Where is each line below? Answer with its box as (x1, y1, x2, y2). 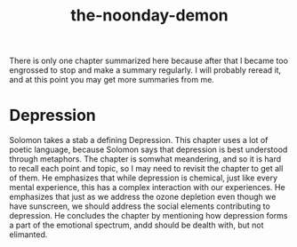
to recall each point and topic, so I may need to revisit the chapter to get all (9, 163, 284, 174)
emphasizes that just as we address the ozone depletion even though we (9, 192, 277, 203)
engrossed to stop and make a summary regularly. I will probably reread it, (9, 65, 282, 76)
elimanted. (9, 229, 48, 240)
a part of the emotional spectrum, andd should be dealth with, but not (9, 219, 264, 231)
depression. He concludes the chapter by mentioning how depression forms (9, 211, 288, 221)
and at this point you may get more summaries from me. (9, 75, 215, 85)
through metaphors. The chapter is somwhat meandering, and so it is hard (9, 154, 282, 164)
